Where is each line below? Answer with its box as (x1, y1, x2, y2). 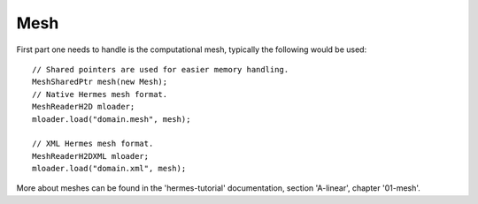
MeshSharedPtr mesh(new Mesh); (32, 77, 168, 87)
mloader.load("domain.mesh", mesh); (32, 114, 191, 124)
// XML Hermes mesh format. (32, 139, 154, 149)
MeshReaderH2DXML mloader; (32, 151, 150, 161)
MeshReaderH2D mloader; (32, 102, 135, 112)
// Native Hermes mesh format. (32, 89, 168, 99)
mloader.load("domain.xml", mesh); (32, 163, 187, 174)
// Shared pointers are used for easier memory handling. (32, 64, 289, 74)
